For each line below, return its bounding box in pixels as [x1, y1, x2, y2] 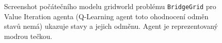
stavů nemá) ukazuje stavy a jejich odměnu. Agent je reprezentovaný [4, 21, 218, 31]
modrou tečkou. [4, 30, 52, 41]
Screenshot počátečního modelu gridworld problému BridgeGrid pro [4, 1, 216, 11]
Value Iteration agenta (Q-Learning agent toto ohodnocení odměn [4, 11, 209, 21]
